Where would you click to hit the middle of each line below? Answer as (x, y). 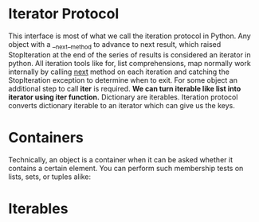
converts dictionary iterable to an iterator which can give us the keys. (122, 105)
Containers (46, 137)
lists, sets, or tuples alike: (50, 177)
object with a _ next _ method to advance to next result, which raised (115, 45)
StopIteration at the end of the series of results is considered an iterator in (129, 55)
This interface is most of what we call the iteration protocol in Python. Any (129, 36)
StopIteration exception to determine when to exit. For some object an (123, 80)
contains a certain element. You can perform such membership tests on (126, 168)
